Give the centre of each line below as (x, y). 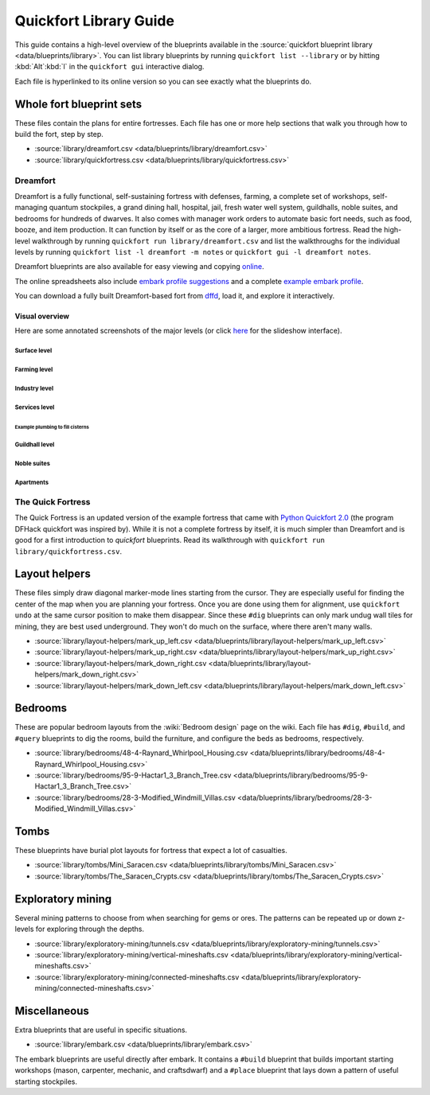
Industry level (34, 389)
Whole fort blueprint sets (78, 104)
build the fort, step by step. (59, 134)
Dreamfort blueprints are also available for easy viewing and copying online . (139, 267)
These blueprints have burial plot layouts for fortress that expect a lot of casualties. (151, 851)
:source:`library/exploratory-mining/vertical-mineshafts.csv (131, 954)
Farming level (34, 370)
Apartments (32, 482)
